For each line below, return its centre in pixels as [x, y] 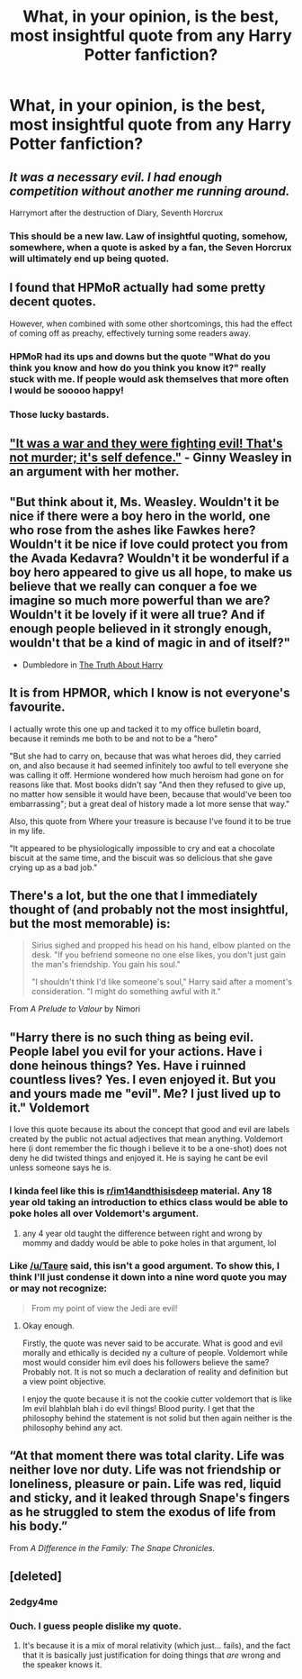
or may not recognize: [58, 1288]
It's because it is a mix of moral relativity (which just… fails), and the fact [156, 1646]
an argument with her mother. [94, 472]
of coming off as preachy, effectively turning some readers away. [130, 333]
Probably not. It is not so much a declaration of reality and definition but [155, 1372]
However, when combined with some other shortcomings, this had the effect [151, 323]
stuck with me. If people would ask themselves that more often [149, 378]
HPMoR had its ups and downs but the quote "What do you [140, 356]
